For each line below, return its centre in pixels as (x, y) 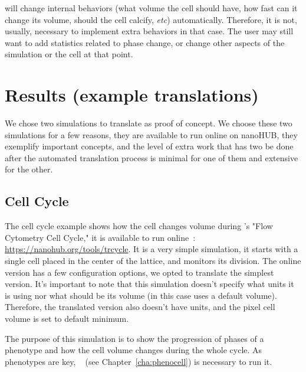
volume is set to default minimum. (67, 319)
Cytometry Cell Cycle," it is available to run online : (100, 237)
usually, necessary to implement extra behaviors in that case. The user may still (149, 31)
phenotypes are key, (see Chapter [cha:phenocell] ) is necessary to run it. (139, 361)
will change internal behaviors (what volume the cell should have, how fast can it (151, 8)
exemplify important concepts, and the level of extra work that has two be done (149, 146)
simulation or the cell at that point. (69, 54)
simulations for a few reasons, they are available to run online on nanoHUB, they (151, 134)
